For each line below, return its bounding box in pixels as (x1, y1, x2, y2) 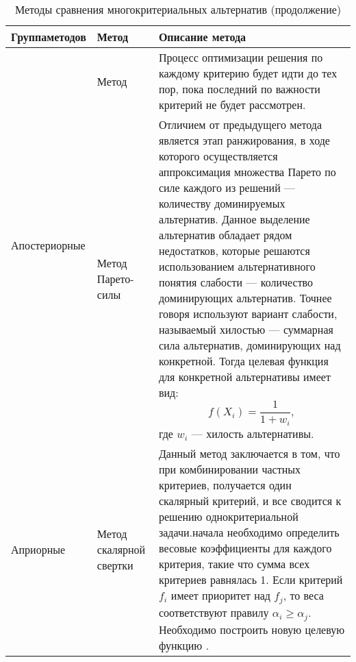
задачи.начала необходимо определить (158, 524, 340, 540)
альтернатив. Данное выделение (158, 211, 310, 227)
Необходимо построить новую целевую (158, 621, 345, 637)
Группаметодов (11, 29, 86, 45)
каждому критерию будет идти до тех (158, 65, 338, 81)
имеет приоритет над (170, 587, 270, 603)
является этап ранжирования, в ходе (158, 132, 330, 148)
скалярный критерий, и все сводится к (158, 492, 342, 508)
